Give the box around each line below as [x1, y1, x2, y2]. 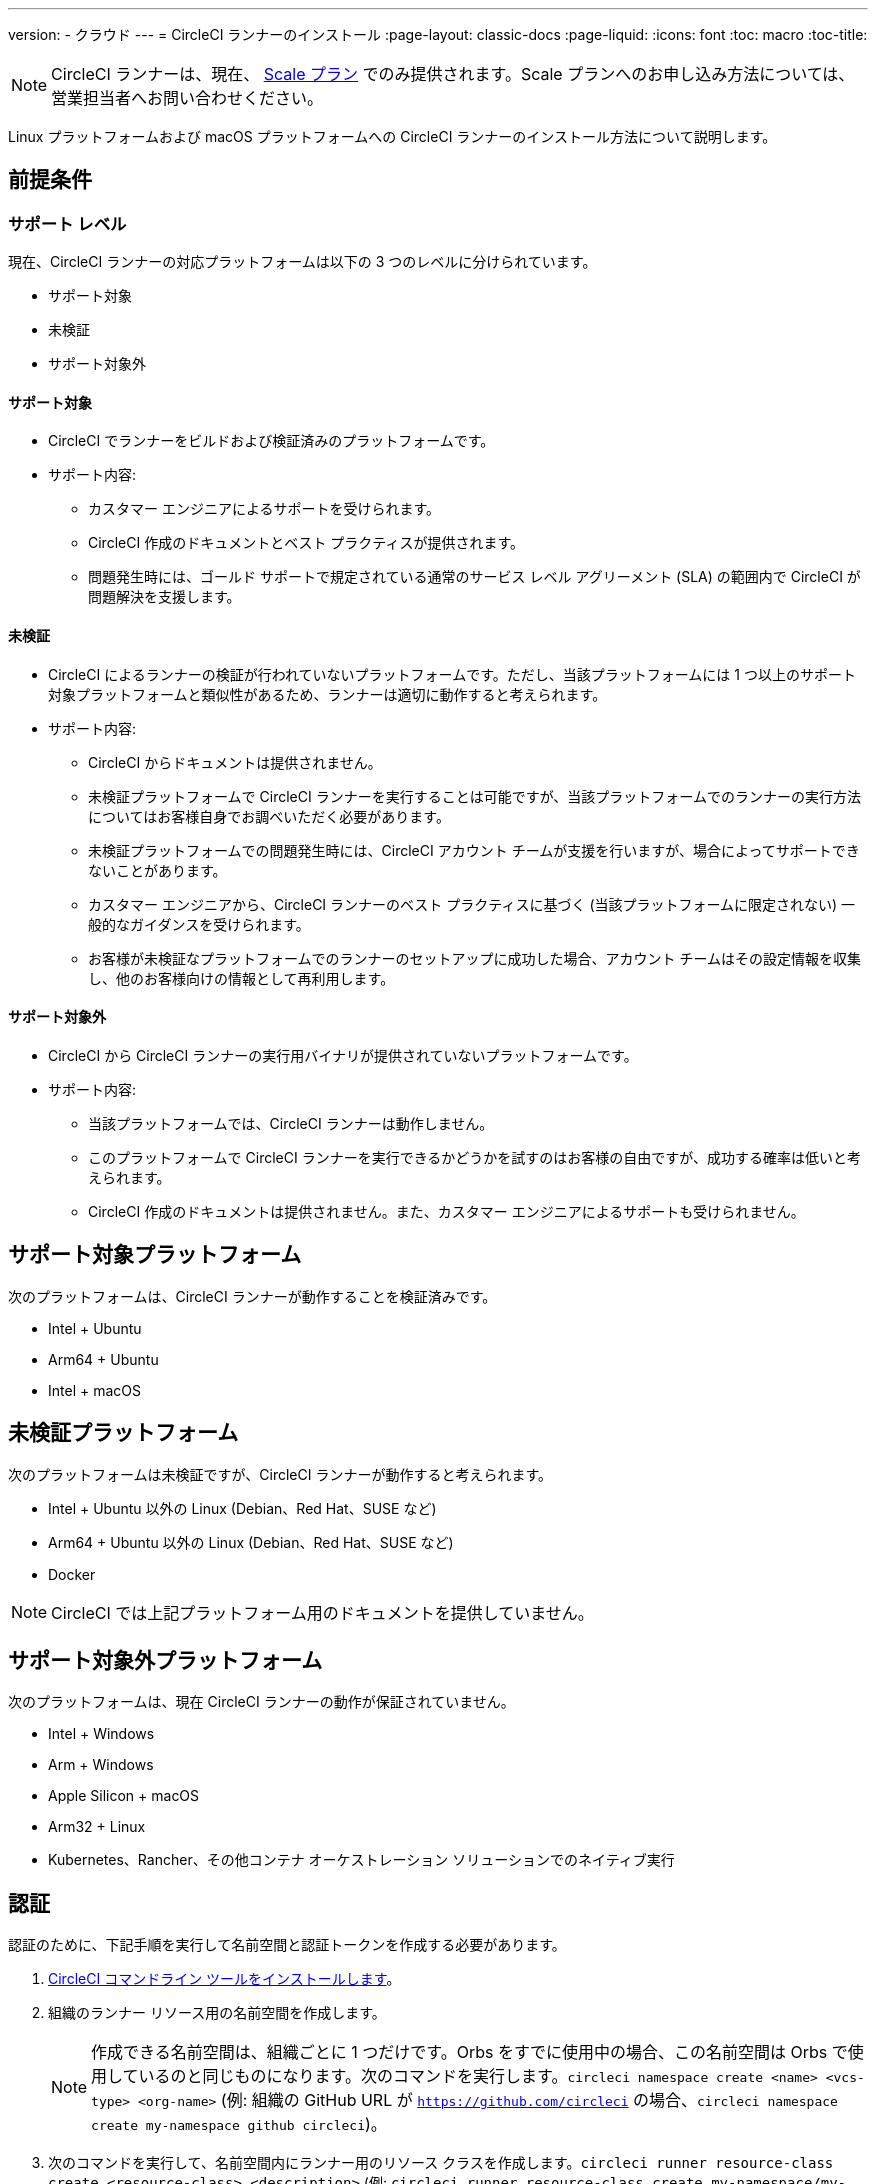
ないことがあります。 [88, 861, 227, 879]
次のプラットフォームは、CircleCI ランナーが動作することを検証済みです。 [8, 1287, 497, 1305]
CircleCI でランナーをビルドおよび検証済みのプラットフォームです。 [48, 432, 495, 450]
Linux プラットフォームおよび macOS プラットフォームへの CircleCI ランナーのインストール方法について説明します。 [8, 128, 777, 145]
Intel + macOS [48, 1381, 141, 1399]
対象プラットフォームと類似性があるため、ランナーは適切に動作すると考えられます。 [48, 685, 607, 703]
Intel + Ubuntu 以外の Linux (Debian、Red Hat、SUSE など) [48, 1499, 437, 1517]
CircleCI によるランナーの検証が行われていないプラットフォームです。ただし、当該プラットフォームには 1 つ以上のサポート [48, 665, 856, 683]
